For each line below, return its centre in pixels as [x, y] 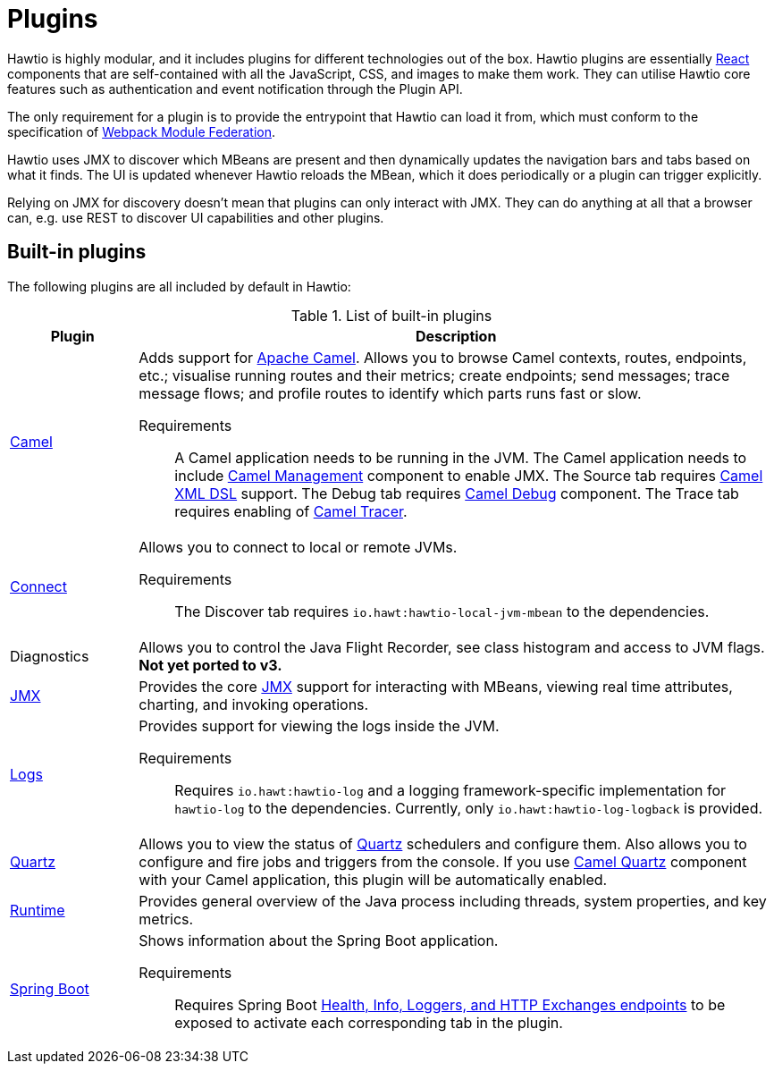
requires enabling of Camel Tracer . [291, 511]
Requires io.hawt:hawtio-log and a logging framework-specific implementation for [450, 790]
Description [456, 336]
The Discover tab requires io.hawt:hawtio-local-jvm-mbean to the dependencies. [442, 611]
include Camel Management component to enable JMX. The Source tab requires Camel [469, 475]
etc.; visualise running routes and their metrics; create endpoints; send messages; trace [434, 375]
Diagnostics [50, 656]
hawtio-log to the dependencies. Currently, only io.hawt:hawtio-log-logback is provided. [469, 808]
